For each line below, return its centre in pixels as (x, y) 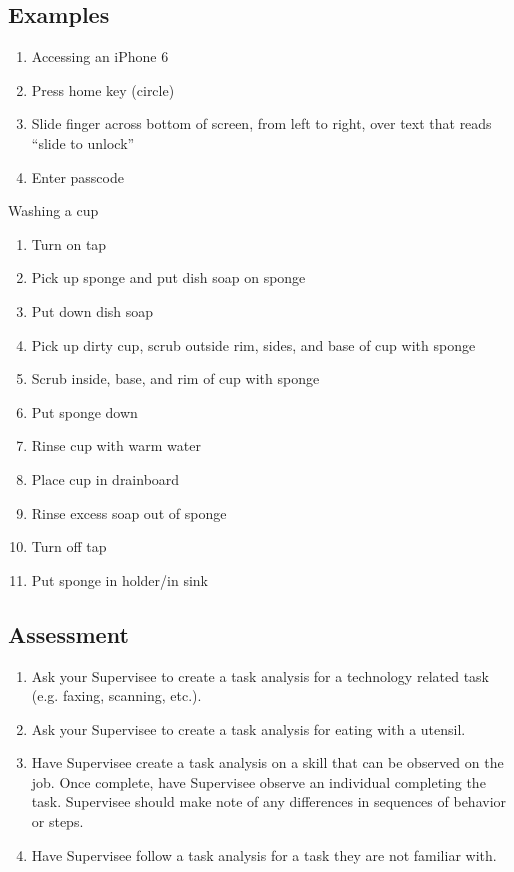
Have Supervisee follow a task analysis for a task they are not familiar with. (264, 854)
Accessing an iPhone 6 (100, 56)
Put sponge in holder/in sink (120, 579)
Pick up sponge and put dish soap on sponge (168, 277)
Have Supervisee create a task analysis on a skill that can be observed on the (267, 762)
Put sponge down (84, 411)
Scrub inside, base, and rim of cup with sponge (175, 378)
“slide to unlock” (83, 142)
